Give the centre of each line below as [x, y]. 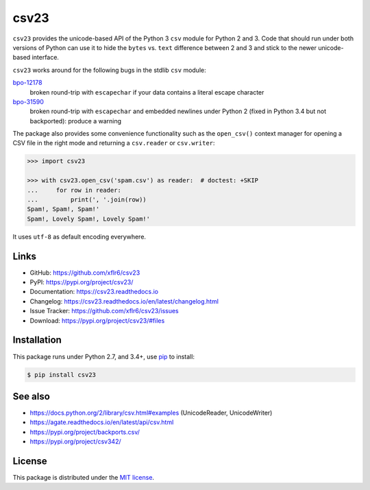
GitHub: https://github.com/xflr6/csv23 [85, 272]
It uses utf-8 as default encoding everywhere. [79, 236]
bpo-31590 [28, 101]
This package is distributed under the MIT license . [83, 478]
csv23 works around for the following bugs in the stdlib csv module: [109, 70]
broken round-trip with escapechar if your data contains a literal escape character [147, 92]
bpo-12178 [27, 83]
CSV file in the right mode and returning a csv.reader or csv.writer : [114, 143]
